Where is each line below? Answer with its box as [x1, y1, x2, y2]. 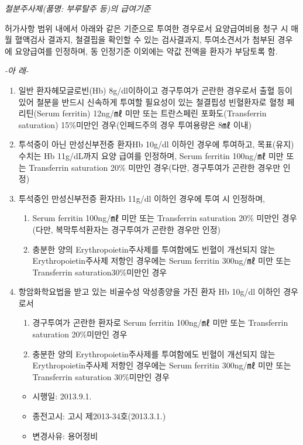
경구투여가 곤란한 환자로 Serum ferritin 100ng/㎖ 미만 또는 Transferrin [32, 316, 288, 329]
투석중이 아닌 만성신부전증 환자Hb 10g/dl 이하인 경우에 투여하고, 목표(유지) [18, 138, 294, 150]
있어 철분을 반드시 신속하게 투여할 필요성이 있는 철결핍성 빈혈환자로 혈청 [18, 95, 284, 108]
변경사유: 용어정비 [32, 429, 98, 441]
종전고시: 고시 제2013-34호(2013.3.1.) [32, 410, 166, 422]
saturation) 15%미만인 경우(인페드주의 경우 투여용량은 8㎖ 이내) [18, 118, 252, 130]
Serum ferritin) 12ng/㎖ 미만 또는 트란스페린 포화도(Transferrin [37, 107, 267, 119]
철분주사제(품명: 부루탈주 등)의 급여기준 [5, 2, 151, 14]
